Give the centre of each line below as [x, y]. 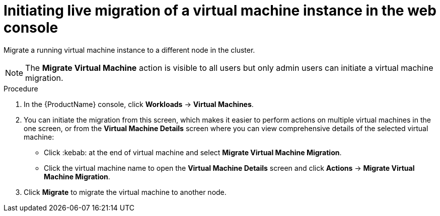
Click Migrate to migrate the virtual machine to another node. [125, 192]
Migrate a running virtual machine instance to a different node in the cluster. [129, 50]
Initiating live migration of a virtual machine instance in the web [220, 11]
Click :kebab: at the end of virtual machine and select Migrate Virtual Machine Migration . [193, 152]
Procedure [21, 88]
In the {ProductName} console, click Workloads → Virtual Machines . [139, 104]
